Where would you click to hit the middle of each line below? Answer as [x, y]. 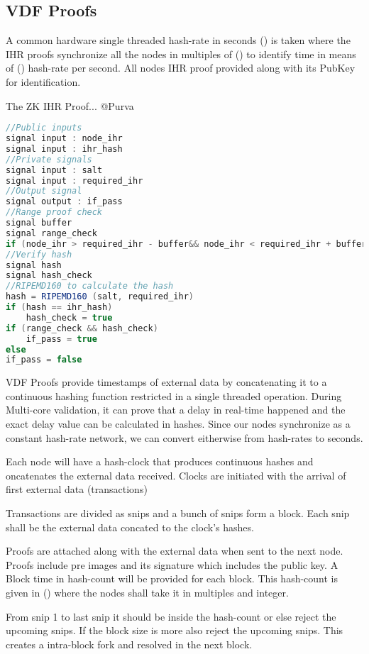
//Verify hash [39, 254]
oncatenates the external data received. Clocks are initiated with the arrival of [176, 475]
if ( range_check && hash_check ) [82, 328]
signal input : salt [54, 170]
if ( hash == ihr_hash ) [59, 307]
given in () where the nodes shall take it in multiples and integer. [147, 593]
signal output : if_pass [64, 202]
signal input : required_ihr [75, 181]
